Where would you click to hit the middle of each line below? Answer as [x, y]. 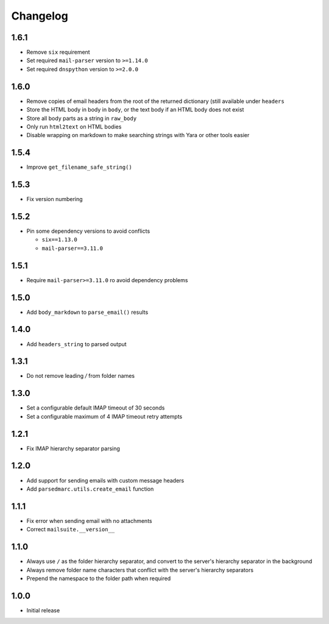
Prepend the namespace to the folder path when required [99, 578]
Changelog [40, 16]
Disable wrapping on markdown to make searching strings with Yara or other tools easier [138, 135]
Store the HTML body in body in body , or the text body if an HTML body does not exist [135, 110]
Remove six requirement [58, 52]
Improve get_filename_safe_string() [79, 167]
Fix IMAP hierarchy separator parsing [73, 448]
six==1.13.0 [59, 240]
